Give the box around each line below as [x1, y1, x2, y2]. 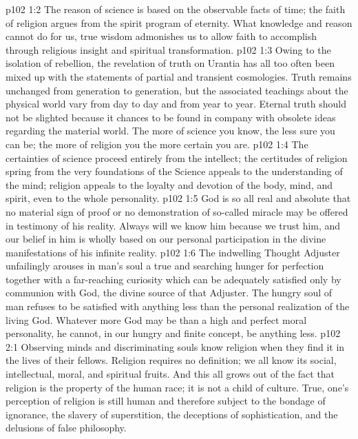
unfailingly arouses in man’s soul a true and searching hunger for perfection [6, 258, 324, 273]
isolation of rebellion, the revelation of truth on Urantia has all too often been [6, 56, 335, 70]
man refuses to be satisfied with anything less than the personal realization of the [6, 299, 350, 314]
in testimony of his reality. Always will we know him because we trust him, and [6, 218, 341, 232]
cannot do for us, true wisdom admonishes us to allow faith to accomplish [6, 29, 317, 43]
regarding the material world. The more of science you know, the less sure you [6, 123, 335, 138]
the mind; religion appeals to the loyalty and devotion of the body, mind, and [6, 177, 333, 192]
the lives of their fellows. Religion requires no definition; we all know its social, [6, 353, 337, 367]
